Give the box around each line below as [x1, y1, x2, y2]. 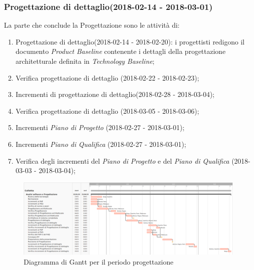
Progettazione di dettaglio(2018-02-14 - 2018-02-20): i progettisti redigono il [15, 36, 245, 46]
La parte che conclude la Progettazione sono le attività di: [4, 20, 180, 30]
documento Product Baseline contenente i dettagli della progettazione [15, 46, 226, 56]
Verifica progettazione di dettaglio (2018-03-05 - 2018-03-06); [15, 105, 199, 116]
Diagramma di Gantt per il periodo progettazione [24, 256, 174, 267]
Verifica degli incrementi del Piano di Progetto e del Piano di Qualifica [15, 155, 229, 166]
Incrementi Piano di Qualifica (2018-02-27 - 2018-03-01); [15, 138, 186, 149]
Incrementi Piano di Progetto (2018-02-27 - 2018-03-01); [15, 122, 184, 133]
